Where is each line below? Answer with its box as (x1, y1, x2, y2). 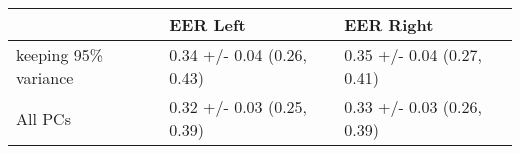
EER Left (169, 13, 246, 36)
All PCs (16, 106, 71, 130)
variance (16, 66, 74, 89)
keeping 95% (16, 43, 104, 66)
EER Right (344, 13, 434, 36)
